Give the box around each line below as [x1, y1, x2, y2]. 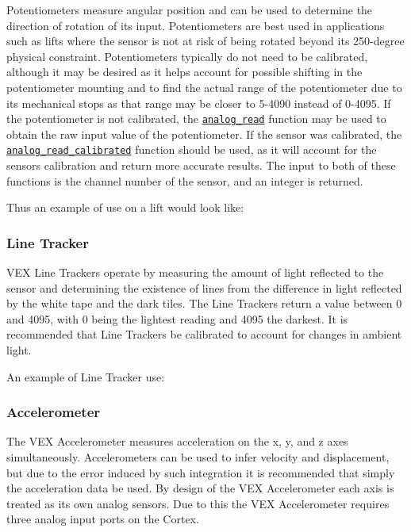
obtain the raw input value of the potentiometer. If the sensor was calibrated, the [6, 125, 402, 142]
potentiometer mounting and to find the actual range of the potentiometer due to [6, 78, 402, 95]
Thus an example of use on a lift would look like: [6, 199, 244, 216]
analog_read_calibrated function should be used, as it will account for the [6, 141, 377, 158]
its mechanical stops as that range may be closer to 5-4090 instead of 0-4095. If [6, 94, 391, 111]
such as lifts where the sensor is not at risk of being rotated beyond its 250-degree [6, 33, 405, 49]
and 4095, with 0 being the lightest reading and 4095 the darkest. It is [6, 310, 348, 327]
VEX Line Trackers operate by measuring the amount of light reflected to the [6, 264, 384, 281]
